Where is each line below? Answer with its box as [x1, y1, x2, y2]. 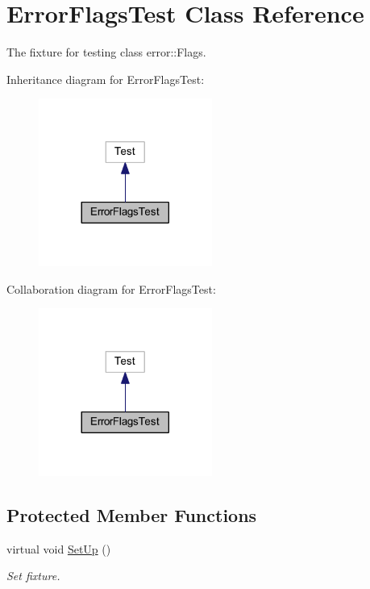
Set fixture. [6, 567, 60, 584]
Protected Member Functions [6, 502, 257, 527]
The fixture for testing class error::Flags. [6, 44, 206, 61]
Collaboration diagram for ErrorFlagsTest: [6, 280, 216, 297]
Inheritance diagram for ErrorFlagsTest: [6, 70, 205, 87]
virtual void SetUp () [6, 540, 111, 557]
